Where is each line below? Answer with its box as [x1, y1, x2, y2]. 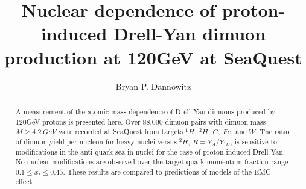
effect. [15, 176, 34, 187]
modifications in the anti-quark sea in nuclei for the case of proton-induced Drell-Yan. [15, 146, 285, 156]
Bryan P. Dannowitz [115, 79, 191, 92]
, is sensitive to [230, 136, 278, 146]
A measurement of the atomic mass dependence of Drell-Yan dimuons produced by [15, 106, 276, 116]
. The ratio [255, 126, 290, 137]
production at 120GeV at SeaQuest [4, 45, 302, 69]
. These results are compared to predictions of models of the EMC [63, 166, 271, 176]
